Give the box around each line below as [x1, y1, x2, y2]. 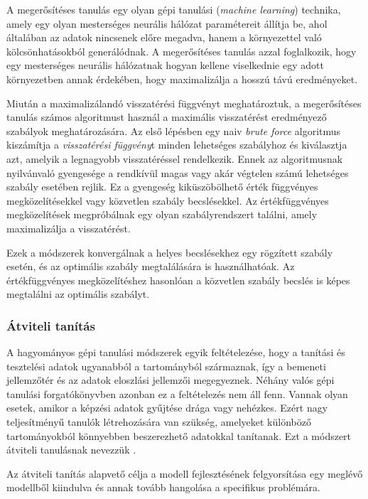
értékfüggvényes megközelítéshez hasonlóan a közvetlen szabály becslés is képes [6, 272, 350, 287]
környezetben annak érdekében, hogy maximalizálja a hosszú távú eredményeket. [6, 71, 358, 86]
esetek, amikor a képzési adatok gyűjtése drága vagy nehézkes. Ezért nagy [6, 400, 328, 415]
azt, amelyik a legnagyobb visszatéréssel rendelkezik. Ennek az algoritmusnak [6, 151, 343, 166]
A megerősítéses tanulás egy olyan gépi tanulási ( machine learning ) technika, [6, 2, 341, 16]
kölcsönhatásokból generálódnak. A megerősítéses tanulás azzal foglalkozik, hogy [6, 43, 357, 58]
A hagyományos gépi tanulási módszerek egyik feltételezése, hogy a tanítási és [6, 345, 345, 360]
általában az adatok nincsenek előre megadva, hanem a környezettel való [6, 30, 322, 45]
